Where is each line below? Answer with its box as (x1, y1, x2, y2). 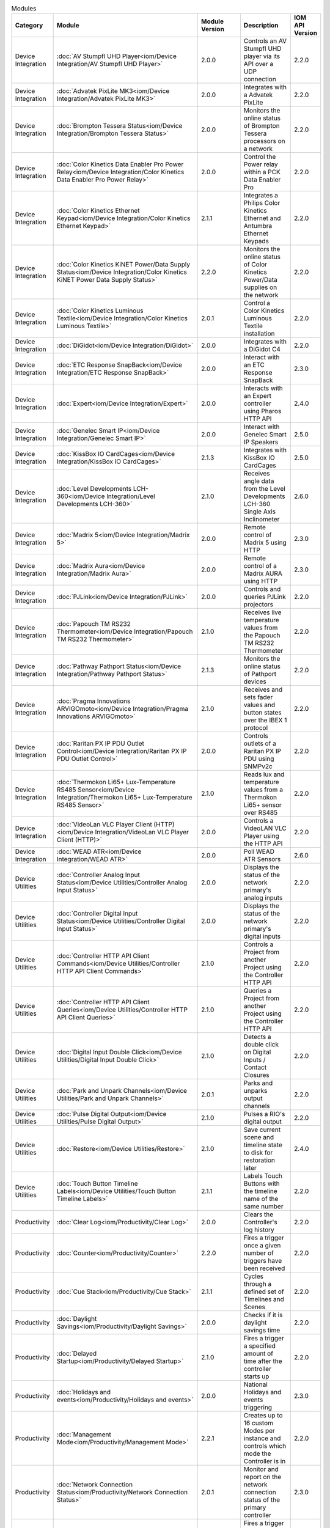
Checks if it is (243, 1311, 283, 1320)
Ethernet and (243, 214, 281, 222)
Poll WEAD (243, 847, 275, 856)
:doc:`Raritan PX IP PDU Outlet (56, 740, 145, 748)
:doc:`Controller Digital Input (56, 909, 138, 918)
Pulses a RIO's (243, 1110, 285, 1118)
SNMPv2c (243, 762, 273, 771)
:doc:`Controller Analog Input (56, 871, 141, 880)
